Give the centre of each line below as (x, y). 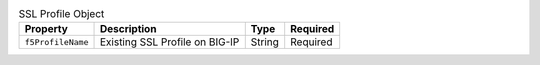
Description (128, 29)
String (265, 42)
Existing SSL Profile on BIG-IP (169, 42)
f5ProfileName (56, 41)
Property (46, 29)
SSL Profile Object (61, 14)
